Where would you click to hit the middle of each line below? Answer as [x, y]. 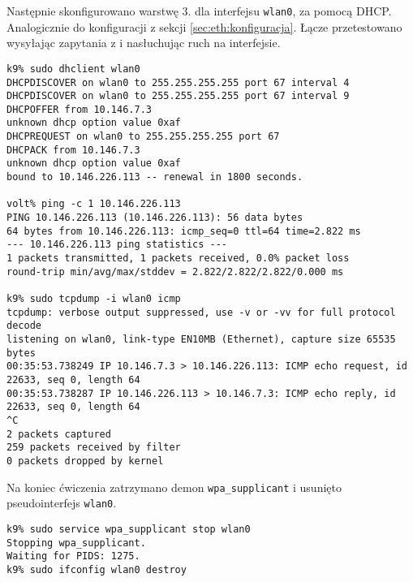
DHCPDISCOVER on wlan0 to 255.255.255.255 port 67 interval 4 [178, 82]
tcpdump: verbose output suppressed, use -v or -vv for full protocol [201, 312]
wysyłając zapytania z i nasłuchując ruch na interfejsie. [144, 43]
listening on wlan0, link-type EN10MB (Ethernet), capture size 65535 [201, 339]
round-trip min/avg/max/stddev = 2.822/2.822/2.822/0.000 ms [175, 272]
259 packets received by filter [94, 448]
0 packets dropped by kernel [85, 461]
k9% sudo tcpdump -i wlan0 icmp [94, 299]
